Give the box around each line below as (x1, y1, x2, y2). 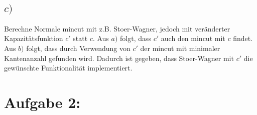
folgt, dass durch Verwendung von (26, 43, 131, 53)
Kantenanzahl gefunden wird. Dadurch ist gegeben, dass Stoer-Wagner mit (4, 52, 234, 63)
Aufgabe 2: (4, 91, 81, 112)
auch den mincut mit (161, 33, 225, 43)
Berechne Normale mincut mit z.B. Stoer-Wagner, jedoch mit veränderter (4, 23, 230, 33)
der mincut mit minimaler (140, 43, 220, 53)
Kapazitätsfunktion (4, 33, 63, 43)
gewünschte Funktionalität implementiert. (4, 62, 133, 73)
